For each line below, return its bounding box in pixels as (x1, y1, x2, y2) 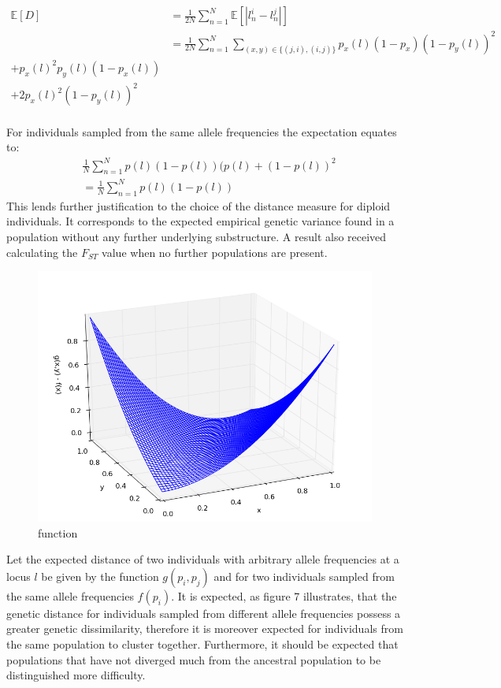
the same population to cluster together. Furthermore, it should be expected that (6, 636, 399, 653)
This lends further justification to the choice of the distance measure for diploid (6, 197, 391, 214)
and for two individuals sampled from (213, 567, 395, 584)
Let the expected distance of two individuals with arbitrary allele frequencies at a (6, 551, 399, 567)
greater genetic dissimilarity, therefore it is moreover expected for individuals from (6, 620, 403, 637)
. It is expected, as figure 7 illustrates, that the (171, 587, 397, 604)
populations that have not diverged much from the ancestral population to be (6, 651, 381, 668)
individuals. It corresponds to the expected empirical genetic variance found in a (6, 213, 395, 229)
